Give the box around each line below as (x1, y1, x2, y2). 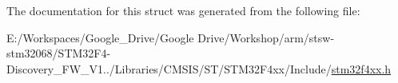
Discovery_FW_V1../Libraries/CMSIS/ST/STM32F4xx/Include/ (6, 60, 332, 77)
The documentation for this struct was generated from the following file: (6, 2, 360, 18)
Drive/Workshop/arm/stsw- (197, 29, 335, 45)
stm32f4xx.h (331, 60, 392, 77)
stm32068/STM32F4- (6, 45, 111, 61)
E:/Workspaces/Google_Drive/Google (6, 29, 194, 45)
